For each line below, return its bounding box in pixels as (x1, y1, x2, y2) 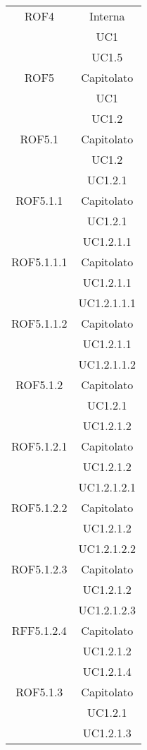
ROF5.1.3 (15, 684, 63, 700)
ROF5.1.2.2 (11, 499, 68, 516)
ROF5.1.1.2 (11, 315, 68, 331)
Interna (89, 8, 125, 24)
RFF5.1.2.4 (11, 622, 67, 638)
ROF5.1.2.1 (11, 438, 68, 454)
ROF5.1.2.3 (11, 561, 68, 577)
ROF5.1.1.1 (11, 254, 68, 270)
